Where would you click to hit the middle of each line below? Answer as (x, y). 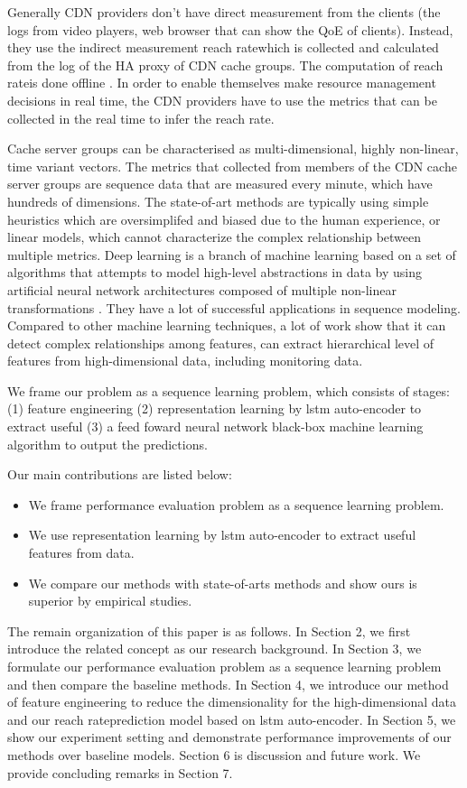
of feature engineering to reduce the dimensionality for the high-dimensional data (232, 702)
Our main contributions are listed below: (120, 474)
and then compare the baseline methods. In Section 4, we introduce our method (228, 684)
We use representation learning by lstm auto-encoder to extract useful (222, 535)
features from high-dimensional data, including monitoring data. (185, 361)
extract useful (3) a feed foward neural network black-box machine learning (215, 426)
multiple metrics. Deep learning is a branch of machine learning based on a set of (232, 254)
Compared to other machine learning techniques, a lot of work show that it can (227, 325)
